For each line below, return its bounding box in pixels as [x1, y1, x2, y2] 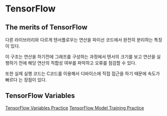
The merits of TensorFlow [5, 23, 88, 31]
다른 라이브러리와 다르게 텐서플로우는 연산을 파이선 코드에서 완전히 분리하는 [5, 37, 153, 42]
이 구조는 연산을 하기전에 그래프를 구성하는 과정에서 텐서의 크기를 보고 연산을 [5, 53, 156, 59]
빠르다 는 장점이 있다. [5, 77, 47, 82]
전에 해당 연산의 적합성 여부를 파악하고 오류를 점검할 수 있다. [18, 60, 137, 65]
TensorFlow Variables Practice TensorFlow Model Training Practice [5, 104, 144, 110]
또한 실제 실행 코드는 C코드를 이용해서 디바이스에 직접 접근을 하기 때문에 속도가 [5, 70, 160, 76]
